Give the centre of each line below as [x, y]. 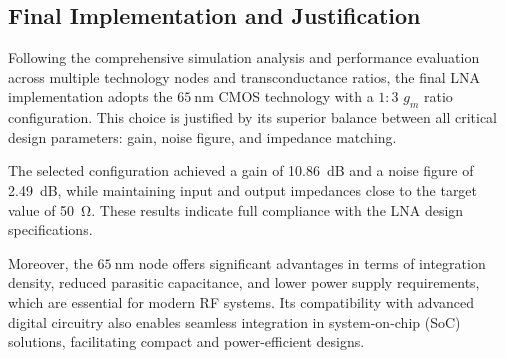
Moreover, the [50, 262]
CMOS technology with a [296, 96]
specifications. [50, 229]
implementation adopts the [90, 96]
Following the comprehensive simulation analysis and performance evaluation [244, 57]
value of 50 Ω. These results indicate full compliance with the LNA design [236, 209]
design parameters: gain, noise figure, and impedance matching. [202, 136]
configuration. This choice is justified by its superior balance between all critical [252, 117]
